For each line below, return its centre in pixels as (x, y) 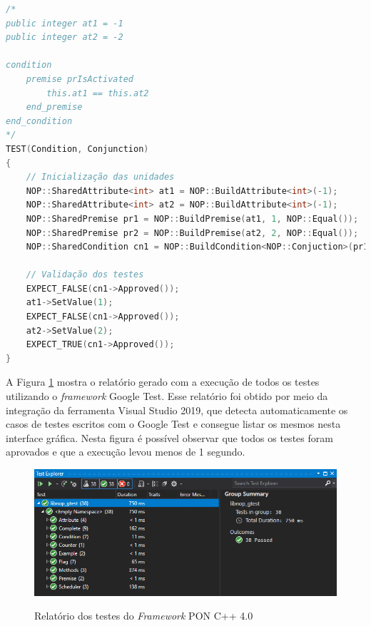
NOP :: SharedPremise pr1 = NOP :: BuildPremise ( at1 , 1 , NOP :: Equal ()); (192, 219)
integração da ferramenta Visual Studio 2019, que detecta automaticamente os (177, 410)
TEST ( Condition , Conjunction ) (77, 149)
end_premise (54, 107)
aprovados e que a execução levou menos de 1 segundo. (126, 452)
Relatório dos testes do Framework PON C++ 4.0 (144, 616)
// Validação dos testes (85, 275)
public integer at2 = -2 (65, 37)
